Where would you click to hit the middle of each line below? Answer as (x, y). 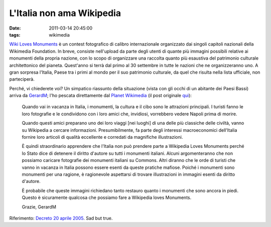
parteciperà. (22, 79)
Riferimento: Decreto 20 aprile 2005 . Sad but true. (61, 218)
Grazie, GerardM (39, 207)
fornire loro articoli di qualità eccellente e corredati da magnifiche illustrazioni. (102, 137)
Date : (15, 28)
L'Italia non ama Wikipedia (65, 13)
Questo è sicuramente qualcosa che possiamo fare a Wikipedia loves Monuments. (107, 197)
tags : (15, 35)
